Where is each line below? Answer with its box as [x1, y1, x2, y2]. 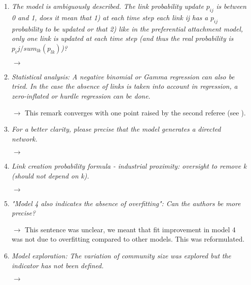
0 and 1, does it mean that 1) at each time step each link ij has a [11, 12, 208, 22]
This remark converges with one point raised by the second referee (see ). [25, 107, 246, 117]
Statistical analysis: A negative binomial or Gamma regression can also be [11, 71, 235, 81]
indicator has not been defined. [11, 260, 104, 270]
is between [216, 1, 247, 11]
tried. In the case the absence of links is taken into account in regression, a [11, 81, 238, 91]
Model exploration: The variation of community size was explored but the [11, 250, 231, 260]
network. [11, 133, 37, 143]
